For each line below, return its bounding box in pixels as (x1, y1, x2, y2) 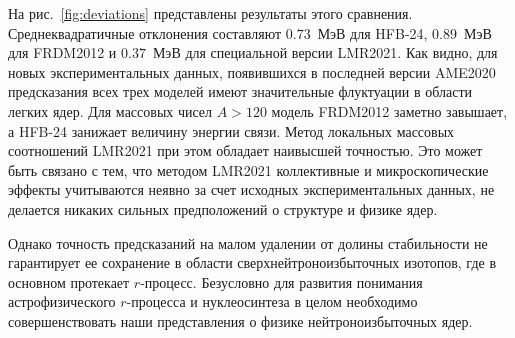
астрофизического (8, 291, 116, 312)
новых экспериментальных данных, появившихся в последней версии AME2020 (8, 61, 496, 82)
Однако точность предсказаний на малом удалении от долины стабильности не (8, 232, 488, 253)
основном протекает (8, 271, 130, 292)
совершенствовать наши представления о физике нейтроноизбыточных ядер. (8, 310, 473, 331)
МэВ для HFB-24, (317, 22, 428, 43)
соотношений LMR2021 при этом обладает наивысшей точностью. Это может (8, 140, 483, 161)
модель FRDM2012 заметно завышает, (271, 100, 508, 121)
